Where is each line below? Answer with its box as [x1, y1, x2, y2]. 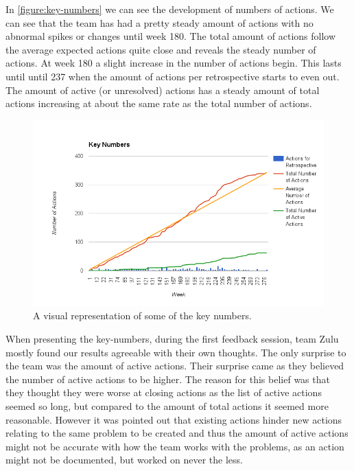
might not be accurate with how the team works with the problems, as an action [5, 439, 344, 453]
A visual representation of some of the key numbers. [33, 308, 252, 323]
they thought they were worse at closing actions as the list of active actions [5, 385, 322, 400]
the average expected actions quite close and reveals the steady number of [5, 42, 316, 56]
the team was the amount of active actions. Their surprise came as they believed [5, 358, 344, 373]
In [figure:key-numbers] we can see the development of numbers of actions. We [5, 2, 334, 16]
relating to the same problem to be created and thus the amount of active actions [5, 426, 349, 440]
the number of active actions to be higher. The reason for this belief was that [5, 371, 330, 386]
